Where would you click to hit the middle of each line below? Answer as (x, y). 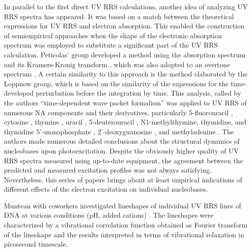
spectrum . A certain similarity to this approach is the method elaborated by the (126, 74)
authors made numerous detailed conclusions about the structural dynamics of (122, 141)
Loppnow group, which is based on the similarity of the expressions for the (116, 83)
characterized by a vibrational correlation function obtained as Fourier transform (126, 225)
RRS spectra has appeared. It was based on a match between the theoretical (119, 16)
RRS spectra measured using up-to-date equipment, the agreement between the (124, 160)
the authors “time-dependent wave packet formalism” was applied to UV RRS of (125, 102)
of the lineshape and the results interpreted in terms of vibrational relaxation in (124, 234)
